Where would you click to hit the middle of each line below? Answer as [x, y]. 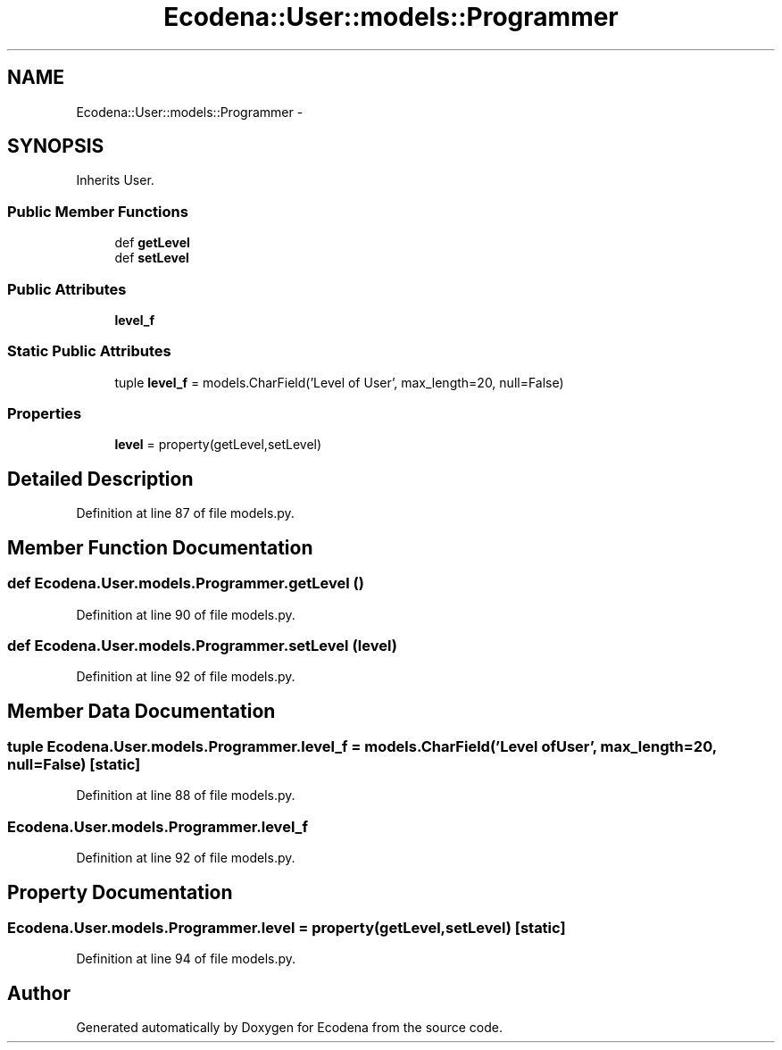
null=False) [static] [74, 765]
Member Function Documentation [160, 547]
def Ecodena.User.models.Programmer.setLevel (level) [202, 645]
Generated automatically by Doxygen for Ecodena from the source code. [290, 1028]
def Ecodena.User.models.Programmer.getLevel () [186, 583]
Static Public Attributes [89, 351]
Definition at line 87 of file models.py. [185, 513]
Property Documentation [120, 892]
